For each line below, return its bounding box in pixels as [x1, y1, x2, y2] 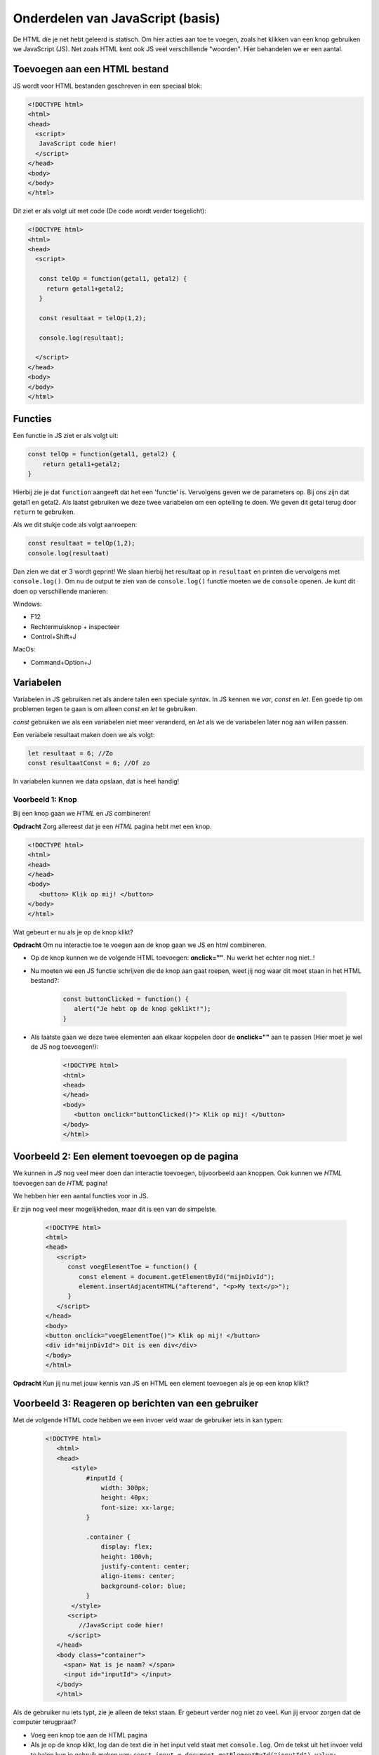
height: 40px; [100, 1494, 149, 1502]
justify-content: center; [100, 1563, 190, 1570]
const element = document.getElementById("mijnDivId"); [78, 1273, 275, 1280]
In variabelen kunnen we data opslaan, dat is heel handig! [13, 777, 180, 786]
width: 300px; [100, 1483, 149, 1492]
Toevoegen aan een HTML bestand [13, 63, 169, 75]
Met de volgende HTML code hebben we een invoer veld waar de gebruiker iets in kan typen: [13, 1415, 284, 1424]
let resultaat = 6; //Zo [27, 749, 114, 757]
